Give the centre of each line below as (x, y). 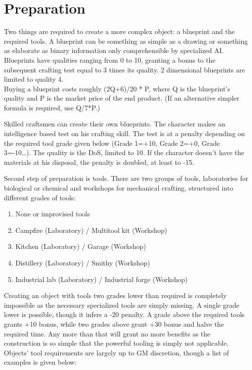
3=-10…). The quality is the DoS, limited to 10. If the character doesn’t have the (124, 152)
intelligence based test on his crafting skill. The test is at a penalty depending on (125, 133)
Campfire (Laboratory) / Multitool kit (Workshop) (91, 230)
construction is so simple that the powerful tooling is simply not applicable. (116, 343)
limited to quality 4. (34, 79)
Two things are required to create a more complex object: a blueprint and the (119, 31)
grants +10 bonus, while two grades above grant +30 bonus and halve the (114, 324)
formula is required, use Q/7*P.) (52, 107)
